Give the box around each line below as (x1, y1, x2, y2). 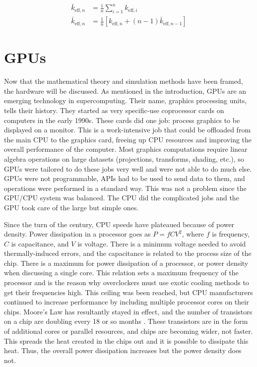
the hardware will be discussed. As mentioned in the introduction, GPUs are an (4, 85, 247, 96)
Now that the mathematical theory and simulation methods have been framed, (4, 76, 243, 86)
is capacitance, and (11, 238, 69, 248)
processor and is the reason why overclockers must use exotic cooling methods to (4, 277, 249, 288)
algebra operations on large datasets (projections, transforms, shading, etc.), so (4, 153, 244, 164)
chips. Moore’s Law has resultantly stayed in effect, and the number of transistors (4, 306, 253, 316)
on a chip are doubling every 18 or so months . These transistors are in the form (4, 316, 248, 326)
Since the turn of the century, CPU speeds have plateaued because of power (4, 219, 235, 229)
